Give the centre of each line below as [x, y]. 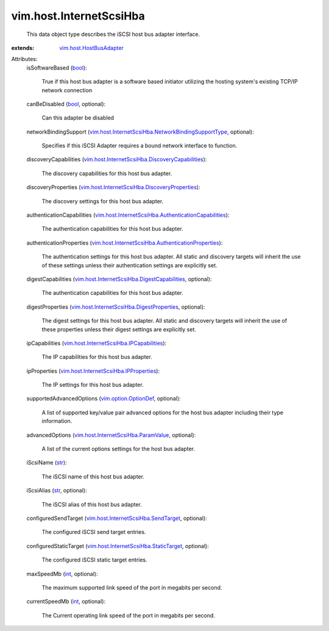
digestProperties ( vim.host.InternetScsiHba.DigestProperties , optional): [116, 307]
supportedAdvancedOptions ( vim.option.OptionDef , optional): [104, 398]
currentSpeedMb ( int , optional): [66, 602]
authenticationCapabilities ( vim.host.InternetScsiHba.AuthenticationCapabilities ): [128, 215]
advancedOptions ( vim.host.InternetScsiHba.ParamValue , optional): [111, 435]
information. [57, 421]
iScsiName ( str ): [47, 463]
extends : [23, 48]
